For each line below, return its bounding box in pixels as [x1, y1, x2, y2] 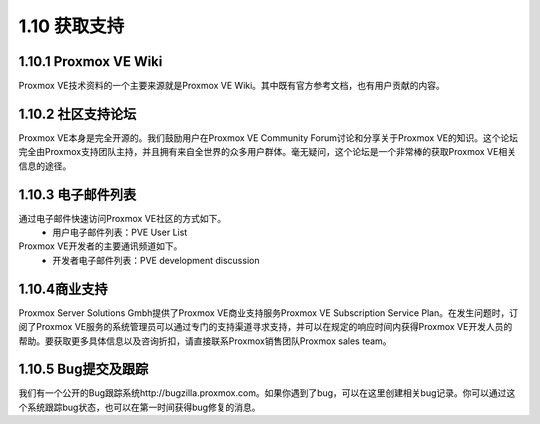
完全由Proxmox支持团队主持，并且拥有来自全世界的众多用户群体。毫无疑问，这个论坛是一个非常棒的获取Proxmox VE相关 [18, 146, 517, 158]
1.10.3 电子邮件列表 [18, 186, 137, 203]
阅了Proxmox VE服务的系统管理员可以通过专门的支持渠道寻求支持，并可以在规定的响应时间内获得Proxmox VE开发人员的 [18, 321, 513, 333]
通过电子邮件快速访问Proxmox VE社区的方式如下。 [18, 212, 227, 224]
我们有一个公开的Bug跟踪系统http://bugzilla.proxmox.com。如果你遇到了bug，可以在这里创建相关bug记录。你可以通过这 [18, 387, 516, 399]
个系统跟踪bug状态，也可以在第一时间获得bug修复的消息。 [18, 401, 261, 413]
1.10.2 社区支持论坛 [18, 105, 137, 122]
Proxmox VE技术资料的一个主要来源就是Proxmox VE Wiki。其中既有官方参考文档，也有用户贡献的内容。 [18, 80, 445, 92]
